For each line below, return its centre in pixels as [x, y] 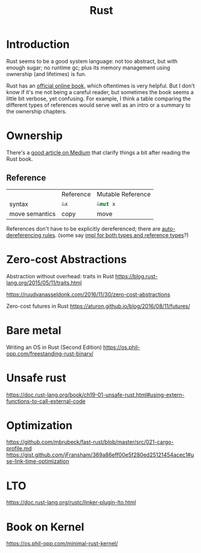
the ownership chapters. [37, 111]
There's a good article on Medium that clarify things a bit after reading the [98, 152]
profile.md [19, 449]
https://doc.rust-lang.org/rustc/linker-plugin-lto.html [71, 502]
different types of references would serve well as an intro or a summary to [98, 105]
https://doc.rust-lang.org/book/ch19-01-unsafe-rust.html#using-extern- [96, 395]
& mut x [106, 204]
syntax [19, 204]
